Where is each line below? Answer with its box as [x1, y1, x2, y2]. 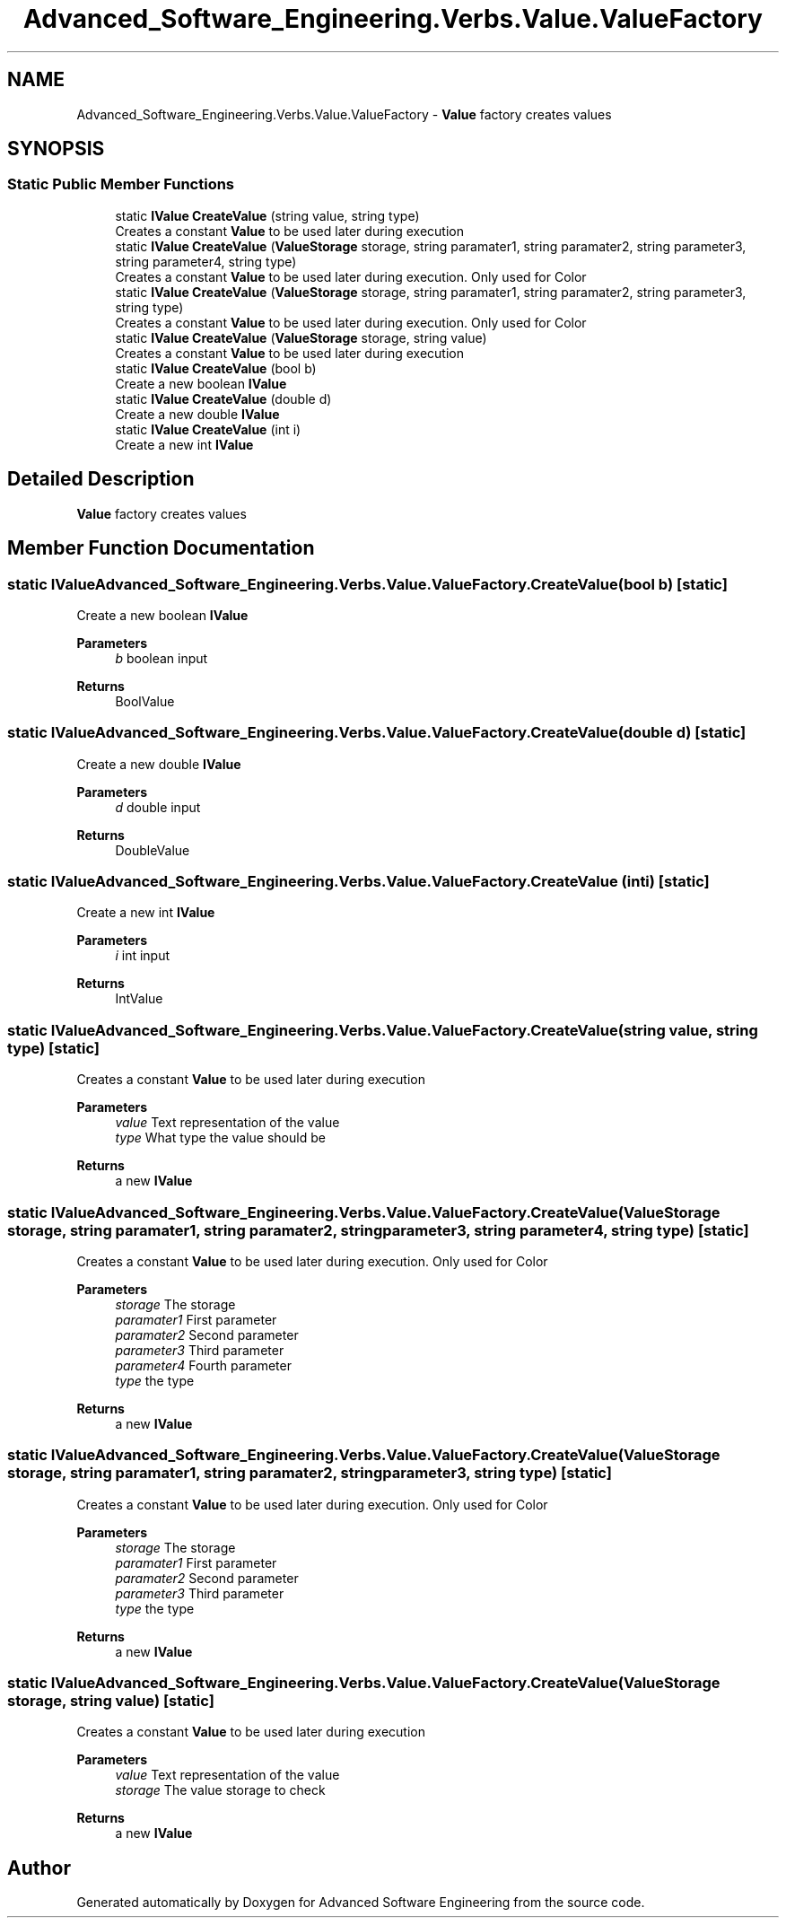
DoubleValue [115, 842, 190, 858]
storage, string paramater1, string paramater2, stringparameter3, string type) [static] [7, 1464, 612, 1483]
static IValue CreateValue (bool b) [115, 360, 317, 376]
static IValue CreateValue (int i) [115, 421, 301, 437]
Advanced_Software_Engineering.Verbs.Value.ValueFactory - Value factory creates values [76, 106, 612, 122]
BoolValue [115, 693, 175, 709]
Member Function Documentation [7, 537, 315, 560]
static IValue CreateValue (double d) [115, 390, 332, 407]
